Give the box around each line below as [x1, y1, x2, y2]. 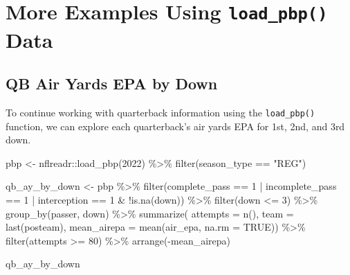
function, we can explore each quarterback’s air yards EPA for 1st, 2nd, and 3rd [6, 118, 345, 133]
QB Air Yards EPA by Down [6, 73, 218, 94]
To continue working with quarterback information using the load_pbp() [6, 105, 315, 119]
